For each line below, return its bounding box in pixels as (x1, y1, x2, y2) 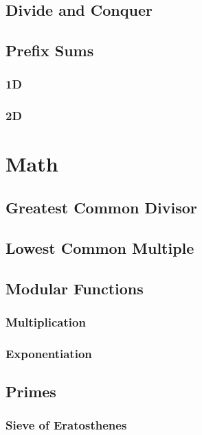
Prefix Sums (5, 40, 94, 61)
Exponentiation (5, 344, 92, 362)
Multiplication (5, 313, 86, 330)
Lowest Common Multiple (5, 237, 194, 258)
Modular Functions (5, 277, 144, 298)
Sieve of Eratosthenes (5, 416, 127, 434)
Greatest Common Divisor (5, 197, 197, 218)
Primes (5, 381, 56, 402)
